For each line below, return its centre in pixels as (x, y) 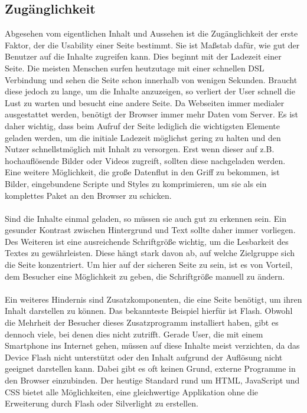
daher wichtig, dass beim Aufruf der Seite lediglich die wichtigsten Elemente (143, 125)
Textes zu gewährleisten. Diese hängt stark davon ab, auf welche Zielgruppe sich (150, 253)
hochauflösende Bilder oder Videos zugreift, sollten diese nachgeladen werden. (145, 160)
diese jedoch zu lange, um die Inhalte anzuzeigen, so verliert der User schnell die (150, 91)
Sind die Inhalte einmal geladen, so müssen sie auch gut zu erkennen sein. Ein (146, 218)
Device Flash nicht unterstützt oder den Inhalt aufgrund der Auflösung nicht (144, 357)
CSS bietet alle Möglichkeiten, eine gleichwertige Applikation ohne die (131, 391)
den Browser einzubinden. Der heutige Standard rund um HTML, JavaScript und (152, 380)
